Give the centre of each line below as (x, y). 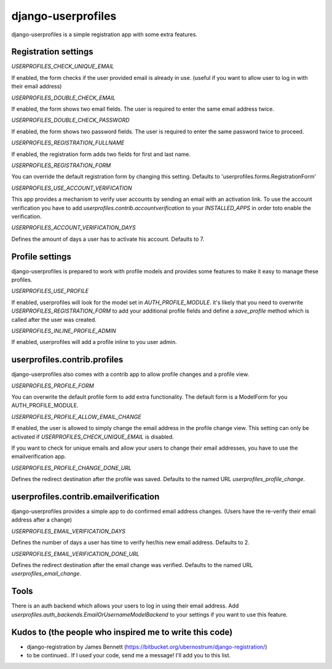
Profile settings (41, 256)
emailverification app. (39, 456)
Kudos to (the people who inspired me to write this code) (122, 632)
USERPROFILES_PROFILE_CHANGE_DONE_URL (71, 468)
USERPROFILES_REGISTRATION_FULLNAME (68, 143)
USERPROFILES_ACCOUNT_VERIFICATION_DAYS (73, 228)
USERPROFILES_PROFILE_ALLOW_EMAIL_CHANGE (76, 417)
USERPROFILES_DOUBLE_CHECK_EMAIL (64, 98)
